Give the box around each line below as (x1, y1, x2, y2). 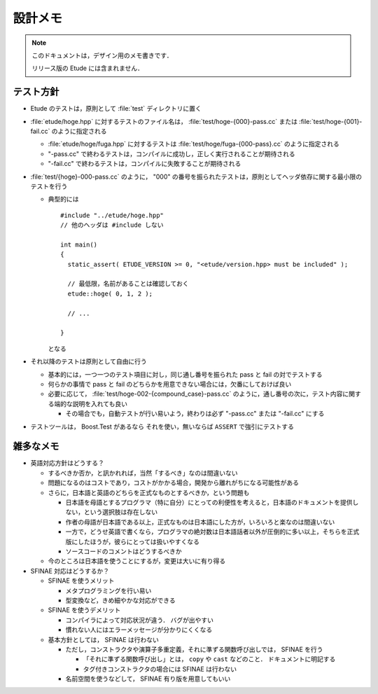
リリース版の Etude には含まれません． (31, 64, 143, 73)
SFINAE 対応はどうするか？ (30, 567, 110, 575)
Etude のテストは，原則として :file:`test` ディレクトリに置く (30, 104, 202, 113)
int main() (60, 240, 98, 249)
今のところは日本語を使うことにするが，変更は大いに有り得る (48, 557, 226, 565)
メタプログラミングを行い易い (65, 586, 152, 595)
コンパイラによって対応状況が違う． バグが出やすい (65, 616, 213, 624)
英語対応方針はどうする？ (30, 459, 104, 467)
